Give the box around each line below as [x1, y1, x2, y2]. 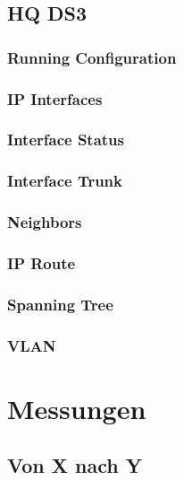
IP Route [7, 251, 76, 274]
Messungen [7, 389, 146, 426]
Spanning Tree [7, 292, 113, 315]
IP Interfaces [7, 87, 103, 109]
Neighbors [7, 211, 82, 233]
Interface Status [7, 128, 124, 151]
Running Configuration [7, 46, 177, 68]
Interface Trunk [7, 170, 122, 192]
